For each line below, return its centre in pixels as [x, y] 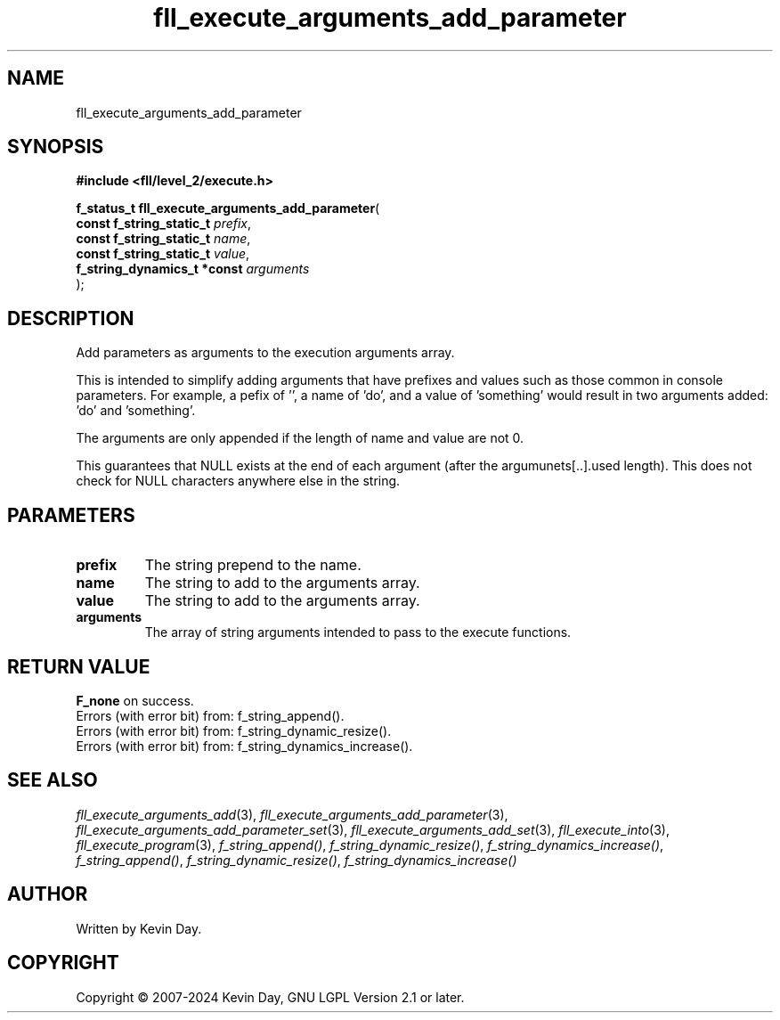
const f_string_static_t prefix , [164, 224]
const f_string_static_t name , [163, 239]
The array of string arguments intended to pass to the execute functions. [358, 632]
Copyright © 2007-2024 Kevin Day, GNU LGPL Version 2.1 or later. [270, 997]
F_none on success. [135, 700]
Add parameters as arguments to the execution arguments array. [265, 353]
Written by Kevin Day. [139, 928]
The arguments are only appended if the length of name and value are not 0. [300, 438]
